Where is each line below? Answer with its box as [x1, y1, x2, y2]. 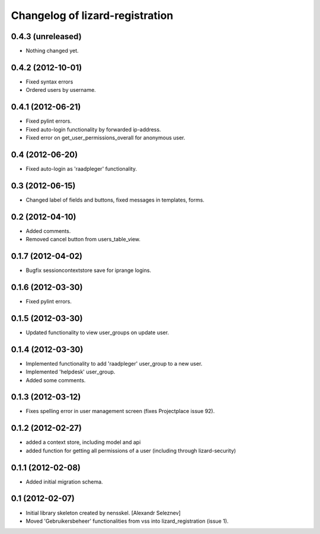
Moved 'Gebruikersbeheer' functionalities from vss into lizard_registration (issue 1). [25, 517, 229, 525]
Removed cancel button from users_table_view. [25, 236, 141, 243]
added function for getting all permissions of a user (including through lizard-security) [25, 447, 236, 454]
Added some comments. [25, 376, 86, 383]
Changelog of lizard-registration [11, 9, 174, 22]
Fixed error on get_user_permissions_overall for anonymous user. [25, 134, 185, 142]
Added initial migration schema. [25, 478, 103, 485]
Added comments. [25, 227, 71, 234]
